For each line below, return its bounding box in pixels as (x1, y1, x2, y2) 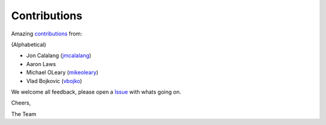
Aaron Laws (26, 60, 56, 67)
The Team (11, 110, 36, 117)
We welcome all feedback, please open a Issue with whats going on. (11, 88, 181, 96)
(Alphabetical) (11, 41, 46, 48)
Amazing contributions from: (11, 30, 83, 37)
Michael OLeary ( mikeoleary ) (26, 69, 99, 76)
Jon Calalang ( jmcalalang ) (26, 52, 92, 59)
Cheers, (11, 99, 31, 106)
